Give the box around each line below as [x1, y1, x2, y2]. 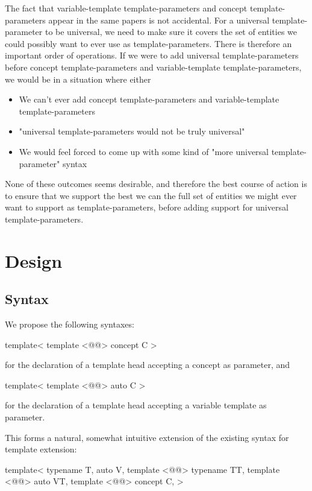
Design [5, 248, 63, 273]
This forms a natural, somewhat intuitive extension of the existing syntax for [5, 431, 289, 443]
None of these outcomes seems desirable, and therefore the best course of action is [5, 177, 307, 190]
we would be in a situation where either [5, 72, 151, 85]
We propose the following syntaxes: [5, 318, 134, 331]
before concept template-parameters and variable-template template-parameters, [5, 60, 302, 73]
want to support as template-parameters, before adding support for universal [5, 201, 289, 214]
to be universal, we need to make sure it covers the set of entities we [45, 25, 298, 38]
